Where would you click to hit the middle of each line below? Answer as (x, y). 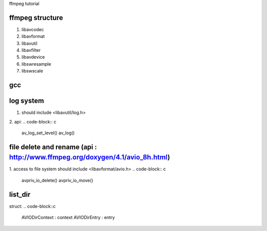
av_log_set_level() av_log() (48, 133)
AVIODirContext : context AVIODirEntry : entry (68, 218)
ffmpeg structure (36, 18)
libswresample (36, 64)
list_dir (20, 194)
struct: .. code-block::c (32, 206)
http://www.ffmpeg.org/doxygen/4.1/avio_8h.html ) (89, 157)
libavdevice (33, 57)
